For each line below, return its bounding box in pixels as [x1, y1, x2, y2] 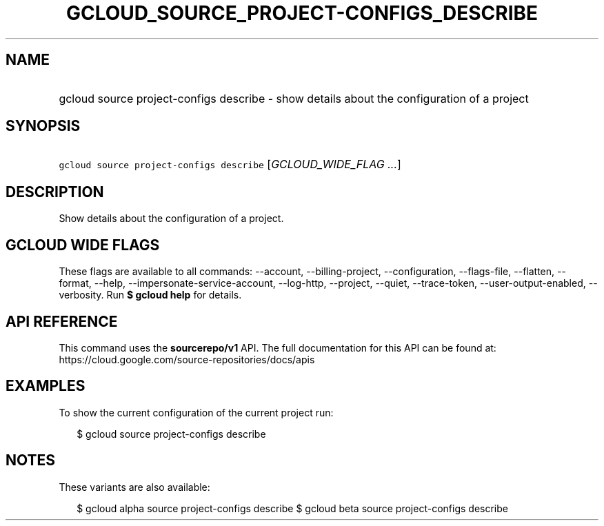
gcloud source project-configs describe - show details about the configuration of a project [59, 91, 529, 105]
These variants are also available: [59, 481, 210, 493]
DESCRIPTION [6, 183, 104, 201]
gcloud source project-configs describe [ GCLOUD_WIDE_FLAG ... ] [59, 157, 401, 172]
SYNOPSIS [6, 117, 81, 135]
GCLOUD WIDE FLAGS [6, 236, 160, 254]
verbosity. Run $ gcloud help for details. [59, 289, 242, 301]
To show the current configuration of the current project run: [59, 406, 334, 418]
